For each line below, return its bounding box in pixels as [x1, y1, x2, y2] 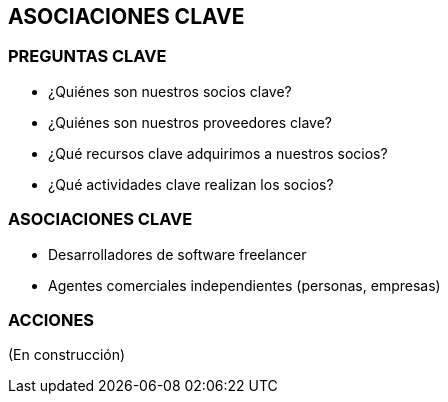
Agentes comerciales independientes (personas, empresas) [48, 276, 441, 294]
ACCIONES [8, 309, 95, 330]
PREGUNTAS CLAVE [8, 46, 167, 67]
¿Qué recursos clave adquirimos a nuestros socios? [48, 144, 388, 162]
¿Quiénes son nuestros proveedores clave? [48, 113, 332, 131]
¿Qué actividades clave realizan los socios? [48, 175, 334, 193]
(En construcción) [8, 346, 126, 364]
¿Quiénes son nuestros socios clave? [48, 82, 292, 100]
